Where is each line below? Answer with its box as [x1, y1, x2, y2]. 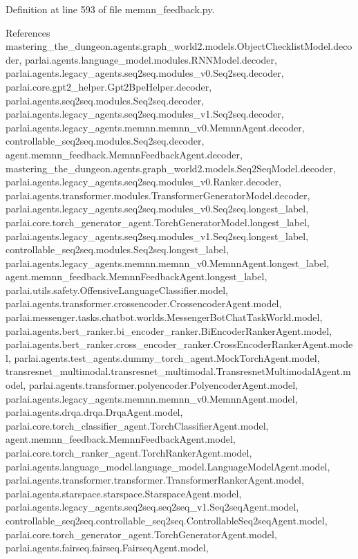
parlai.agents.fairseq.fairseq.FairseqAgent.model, [6, 540, 209, 555]
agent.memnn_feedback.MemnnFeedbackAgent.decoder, [6, 147, 243, 161]
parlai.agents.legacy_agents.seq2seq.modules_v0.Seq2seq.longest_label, [6, 201, 309, 216]
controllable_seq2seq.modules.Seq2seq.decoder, [6, 134, 205, 148]
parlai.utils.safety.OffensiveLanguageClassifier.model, [6, 282, 228, 297]
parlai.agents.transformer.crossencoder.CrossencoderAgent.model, [6, 296, 282, 311]
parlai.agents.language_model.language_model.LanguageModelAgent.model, [6, 459, 330, 473]
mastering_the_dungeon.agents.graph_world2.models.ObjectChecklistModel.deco [6, 39, 352, 53]
